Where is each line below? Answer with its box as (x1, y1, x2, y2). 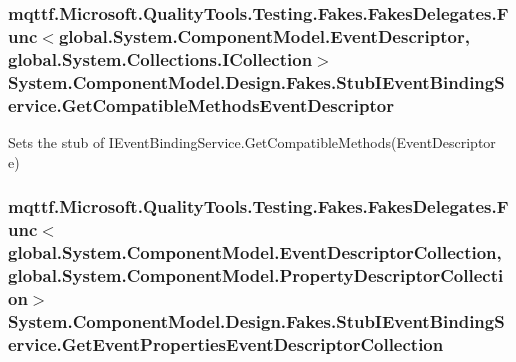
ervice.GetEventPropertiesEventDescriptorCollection (8, 331, 444, 356)
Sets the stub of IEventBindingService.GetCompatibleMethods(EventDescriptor (8, 131, 496, 152)
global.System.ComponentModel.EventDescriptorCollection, (8, 239, 502, 264)
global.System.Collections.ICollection (8, 46, 313, 71)
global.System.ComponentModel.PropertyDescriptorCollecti (8, 262, 504, 287)
